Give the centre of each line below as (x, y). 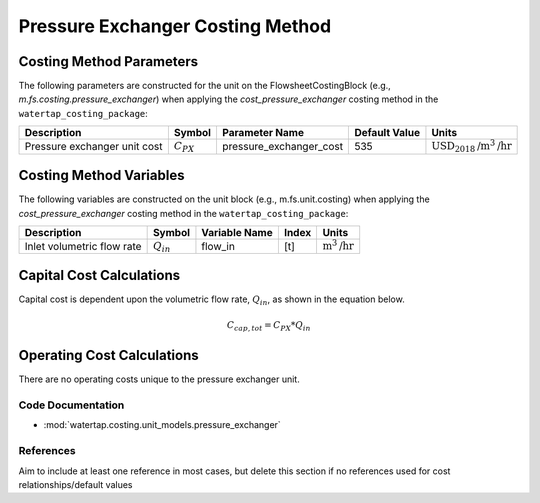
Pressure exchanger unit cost (93, 147)
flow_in (218, 247)
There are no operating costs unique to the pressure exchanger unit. (159, 379)
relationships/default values (75, 484)
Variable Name (237, 232)
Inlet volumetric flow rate (83, 247)
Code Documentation (71, 405)
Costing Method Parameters (108, 61)
